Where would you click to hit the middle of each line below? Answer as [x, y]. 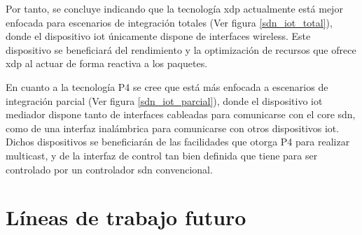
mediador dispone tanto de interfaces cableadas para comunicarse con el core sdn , [181, 114]
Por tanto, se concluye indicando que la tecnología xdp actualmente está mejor [174, 8]
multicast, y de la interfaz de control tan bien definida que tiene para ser [162, 155]
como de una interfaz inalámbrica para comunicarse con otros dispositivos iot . [173, 128]
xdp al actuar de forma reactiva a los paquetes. [107, 63]
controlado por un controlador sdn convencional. [109, 169]
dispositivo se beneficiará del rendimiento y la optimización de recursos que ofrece [181, 49]
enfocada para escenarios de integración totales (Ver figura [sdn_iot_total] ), [169, 22]
